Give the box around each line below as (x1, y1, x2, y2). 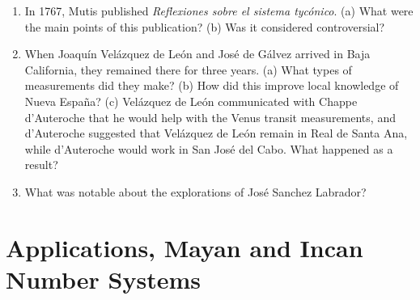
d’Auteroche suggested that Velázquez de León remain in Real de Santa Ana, (24, 125, 408, 142)
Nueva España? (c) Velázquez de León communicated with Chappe (24, 92, 358, 109)
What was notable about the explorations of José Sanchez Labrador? (24, 183, 367, 200)
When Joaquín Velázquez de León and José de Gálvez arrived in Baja (24, 45, 371, 62)
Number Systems (6, 262, 201, 295)
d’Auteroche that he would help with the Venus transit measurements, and (24, 108, 396, 125)
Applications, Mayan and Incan (6, 230, 363, 264)
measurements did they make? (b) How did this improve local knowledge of (24, 77, 399, 94)
